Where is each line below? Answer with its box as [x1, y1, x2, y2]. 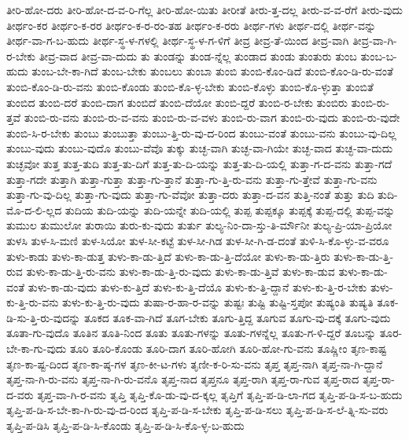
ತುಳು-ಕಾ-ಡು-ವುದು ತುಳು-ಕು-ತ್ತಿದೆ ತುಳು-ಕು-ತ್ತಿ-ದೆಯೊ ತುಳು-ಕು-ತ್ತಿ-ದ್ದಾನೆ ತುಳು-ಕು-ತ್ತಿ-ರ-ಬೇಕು [28, 278, 367, 295]
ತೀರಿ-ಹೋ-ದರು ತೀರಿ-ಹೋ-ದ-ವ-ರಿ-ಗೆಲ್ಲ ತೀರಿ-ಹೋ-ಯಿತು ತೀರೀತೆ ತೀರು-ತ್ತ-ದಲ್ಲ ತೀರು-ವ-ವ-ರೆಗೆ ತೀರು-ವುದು [6, 2, 403, 17]
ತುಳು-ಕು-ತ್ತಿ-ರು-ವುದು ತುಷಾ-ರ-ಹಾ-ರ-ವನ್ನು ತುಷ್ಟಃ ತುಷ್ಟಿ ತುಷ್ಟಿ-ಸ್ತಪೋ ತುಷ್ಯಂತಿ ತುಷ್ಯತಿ [62, 294, 374, 310]
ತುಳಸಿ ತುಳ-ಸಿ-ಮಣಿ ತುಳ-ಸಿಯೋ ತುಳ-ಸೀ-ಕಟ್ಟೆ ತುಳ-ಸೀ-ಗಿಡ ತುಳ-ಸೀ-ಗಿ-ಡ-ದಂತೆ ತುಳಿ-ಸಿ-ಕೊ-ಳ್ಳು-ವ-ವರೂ [6, 232, 389, 248]
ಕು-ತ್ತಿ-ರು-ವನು [6, 294, 59, 310]
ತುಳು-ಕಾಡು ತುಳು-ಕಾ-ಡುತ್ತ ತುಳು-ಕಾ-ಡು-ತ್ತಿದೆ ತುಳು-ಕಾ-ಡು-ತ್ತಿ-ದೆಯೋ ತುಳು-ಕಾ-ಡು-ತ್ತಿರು [6, 247, 330, 264]
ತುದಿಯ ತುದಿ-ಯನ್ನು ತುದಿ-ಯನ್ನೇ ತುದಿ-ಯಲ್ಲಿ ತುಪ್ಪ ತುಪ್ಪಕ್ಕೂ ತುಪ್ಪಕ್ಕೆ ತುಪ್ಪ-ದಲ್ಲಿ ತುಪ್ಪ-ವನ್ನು [64, 201, 396, 218]
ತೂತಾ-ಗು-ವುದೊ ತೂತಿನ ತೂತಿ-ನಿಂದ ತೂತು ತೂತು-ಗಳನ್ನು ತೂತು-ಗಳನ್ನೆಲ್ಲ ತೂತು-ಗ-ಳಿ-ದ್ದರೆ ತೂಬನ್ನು [6, 324, 377, 341]
